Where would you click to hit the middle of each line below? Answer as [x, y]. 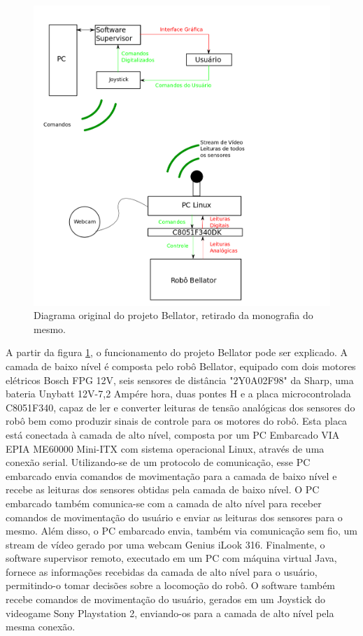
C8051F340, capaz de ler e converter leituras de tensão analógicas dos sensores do [180, 407]
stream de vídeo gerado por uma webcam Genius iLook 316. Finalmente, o [165, 544]
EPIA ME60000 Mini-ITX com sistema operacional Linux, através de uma [165, 448]
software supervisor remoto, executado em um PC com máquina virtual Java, [171, 558]
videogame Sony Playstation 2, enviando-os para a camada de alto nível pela [170, 613]
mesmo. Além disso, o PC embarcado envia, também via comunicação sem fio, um [181, 531]
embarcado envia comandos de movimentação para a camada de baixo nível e [171, 475]
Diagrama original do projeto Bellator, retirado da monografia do [173, 315]
